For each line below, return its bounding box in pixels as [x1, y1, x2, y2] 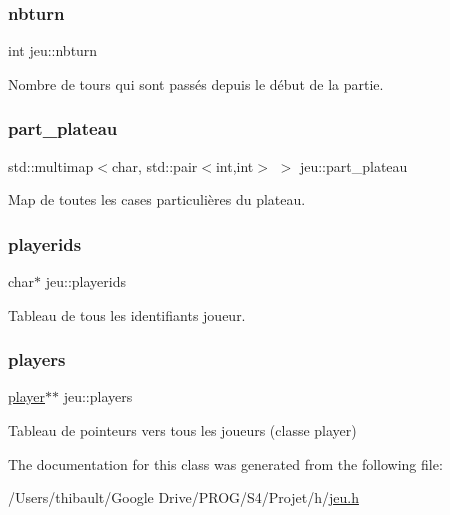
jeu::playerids [45, 271, 127, 292]
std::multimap [8, 155, 94, 176]
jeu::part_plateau [299, 155, 408, 176]
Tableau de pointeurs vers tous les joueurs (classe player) [8, 420, 357, 441]
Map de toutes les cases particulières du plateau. [8, 189, 306, 210]
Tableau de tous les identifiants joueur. [8, 304, 246, 325]
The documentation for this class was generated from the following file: [8, 453, 443, 474]
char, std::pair [111, 155, 198, 176]
